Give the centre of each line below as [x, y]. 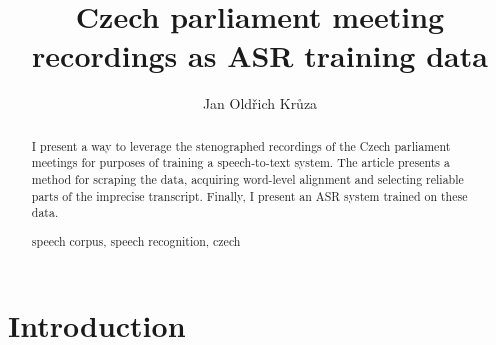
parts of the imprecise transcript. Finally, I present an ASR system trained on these [249, 195]
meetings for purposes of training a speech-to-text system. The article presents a [240, 162]
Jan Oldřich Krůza [260, 103]
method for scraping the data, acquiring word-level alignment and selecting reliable [247, 179]
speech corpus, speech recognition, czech [136, 240]
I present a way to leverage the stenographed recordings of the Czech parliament [241, 145]
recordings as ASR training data [260, 55]
